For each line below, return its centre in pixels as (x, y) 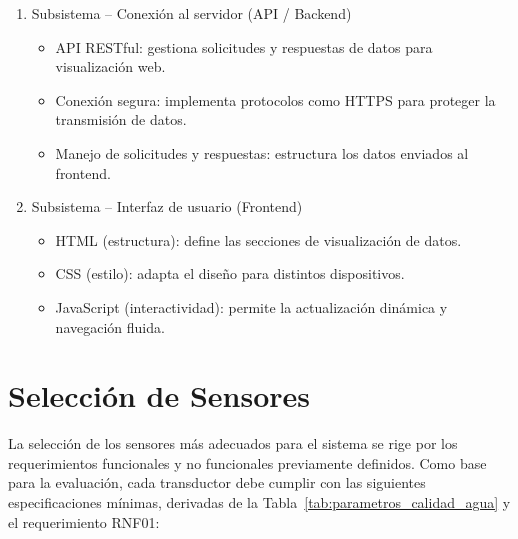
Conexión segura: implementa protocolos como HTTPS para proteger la (275, 99)
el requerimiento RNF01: (84, 521)
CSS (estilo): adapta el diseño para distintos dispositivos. (230, 273)
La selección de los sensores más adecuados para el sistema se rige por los (233, 443)
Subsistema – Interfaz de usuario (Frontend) (167, 206)
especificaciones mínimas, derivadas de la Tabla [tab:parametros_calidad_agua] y (259, 502)
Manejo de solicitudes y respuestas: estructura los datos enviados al (262, 152)
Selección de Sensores (159, 395)
